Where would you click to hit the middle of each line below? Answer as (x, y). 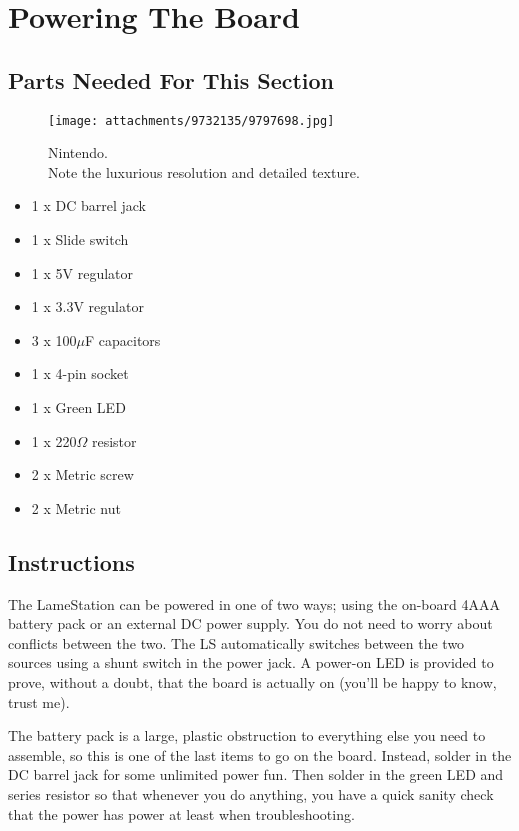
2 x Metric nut (76, 507)
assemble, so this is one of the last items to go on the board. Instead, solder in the (260, 754)
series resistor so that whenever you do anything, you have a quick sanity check (251, 793)
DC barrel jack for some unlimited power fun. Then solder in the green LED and (256, 774)
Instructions (71, 561)
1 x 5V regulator (82, 272)
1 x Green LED (78, 406)
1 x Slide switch (80, 239)
